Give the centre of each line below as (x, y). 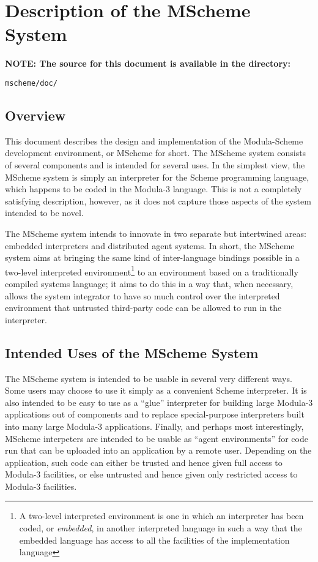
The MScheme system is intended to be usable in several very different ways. (149, 378)
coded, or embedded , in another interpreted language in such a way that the (161, 528)
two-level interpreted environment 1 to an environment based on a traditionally (152, 271)
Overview (35, 115)
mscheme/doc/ (31, 83)
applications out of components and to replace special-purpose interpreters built (155, 414)
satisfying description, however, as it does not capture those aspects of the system (158, 200)
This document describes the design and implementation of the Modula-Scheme (154, 140)
